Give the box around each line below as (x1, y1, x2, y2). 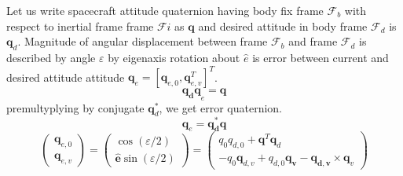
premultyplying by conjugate (6, 99, 145, 115)
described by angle (6, 49, 96, 65)
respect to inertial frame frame (6, 17, 154, 34)
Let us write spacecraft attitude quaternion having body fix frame (6, 2, 324, 18)
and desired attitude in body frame (198, 17, 368, 34)
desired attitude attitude (6, 68, 125, 85)
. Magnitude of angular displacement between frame (17, 33, 268, 49)
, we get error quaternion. (159, 99, 283, 115)
